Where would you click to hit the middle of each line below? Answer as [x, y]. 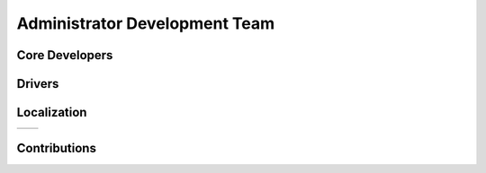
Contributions [56, 148]
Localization [52, 112]
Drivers [38, 84]
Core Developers [65, 55]
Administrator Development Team [146, 23]
